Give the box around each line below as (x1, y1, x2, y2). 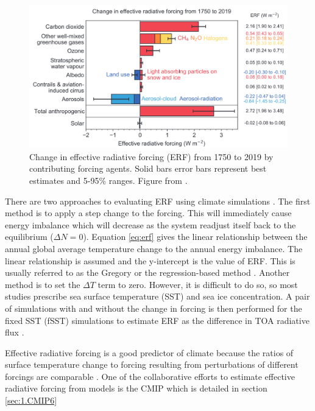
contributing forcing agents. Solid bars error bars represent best (29, 162, 267, 175)
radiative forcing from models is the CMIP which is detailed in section (5, 382, 267, 395)
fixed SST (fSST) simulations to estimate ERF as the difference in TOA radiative (5, 314, 310, 326)
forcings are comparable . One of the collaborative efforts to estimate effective (5, 370, 295, 382)
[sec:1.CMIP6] (5, 394, 57, 407)
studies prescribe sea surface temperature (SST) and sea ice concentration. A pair (5, 290, 310, 303)
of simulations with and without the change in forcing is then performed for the (5, 301, 302, 314)
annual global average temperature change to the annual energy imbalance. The (5, 242, 303, 255)
